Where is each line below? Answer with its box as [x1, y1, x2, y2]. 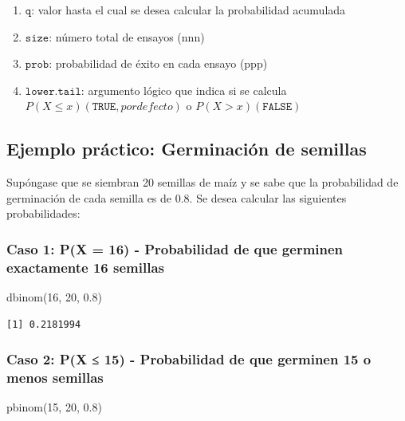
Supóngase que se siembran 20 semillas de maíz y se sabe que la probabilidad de [6, 174, 399, 191]
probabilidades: [6, 205, 81, 222]
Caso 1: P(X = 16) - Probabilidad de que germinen [6, 238, 344, 258]
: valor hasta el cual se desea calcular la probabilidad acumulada [31, 2, 346, 18]
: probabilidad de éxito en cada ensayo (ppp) [49, 55, 268, 72]
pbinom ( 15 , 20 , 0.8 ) [6, 399, 102, 415]
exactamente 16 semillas [6, 257, 164, 277]
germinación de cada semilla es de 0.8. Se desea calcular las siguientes [6, 189, 347, 206]
